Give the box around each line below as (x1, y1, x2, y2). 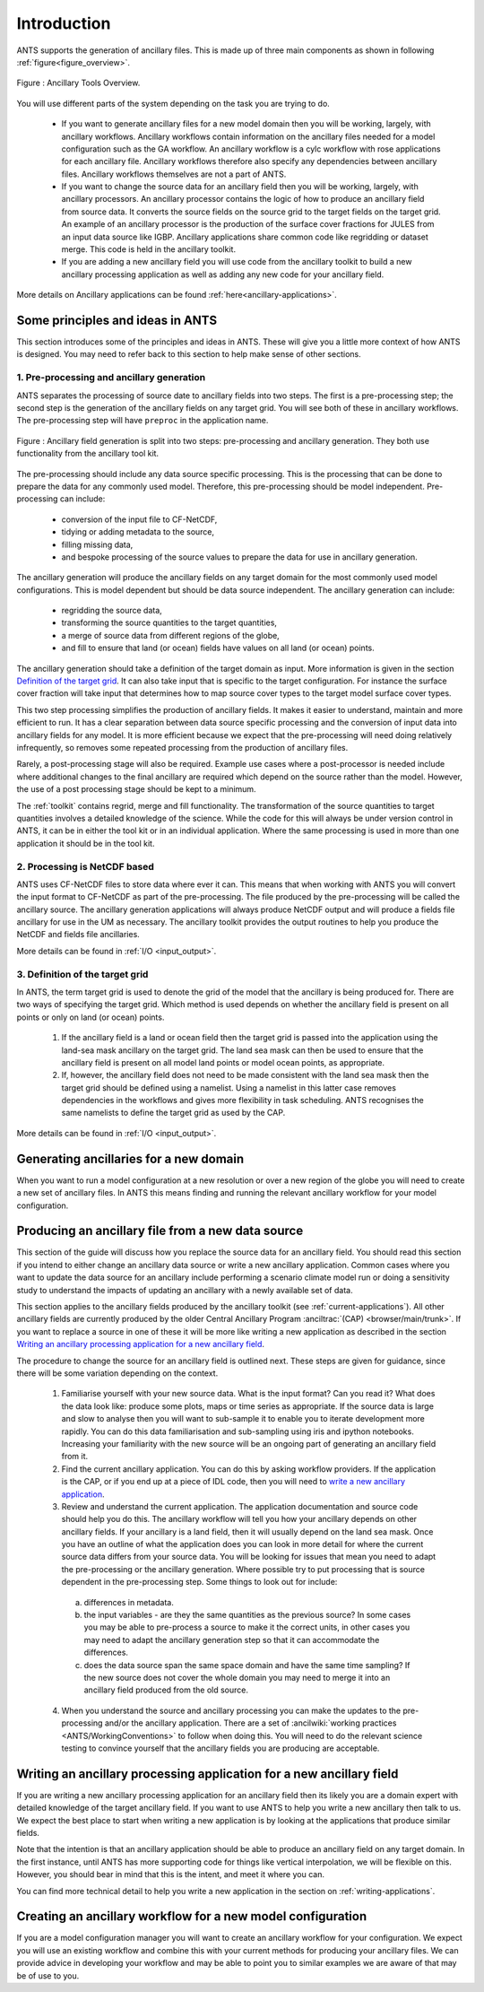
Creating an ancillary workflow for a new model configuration (16, 1909, 367, 1924)
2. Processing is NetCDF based (16, 860, 154, 873)
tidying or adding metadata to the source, (61, 526, 215, 537)
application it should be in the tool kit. (16, 838, 155, 848)
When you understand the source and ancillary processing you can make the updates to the (61, 1705, 402, 1716)
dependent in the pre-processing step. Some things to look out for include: (61, 1577, 338, 1588)
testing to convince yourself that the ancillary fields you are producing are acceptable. (61, 1743, 380, 1753)
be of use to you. (16, 1970, 80, 1981)
